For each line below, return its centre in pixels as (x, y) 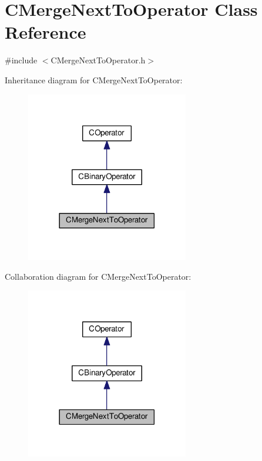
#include (21, 60)
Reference (46, 32)
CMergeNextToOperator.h (98, 60)
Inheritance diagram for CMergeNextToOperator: (94, 79)
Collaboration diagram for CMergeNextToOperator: (98, 276)
